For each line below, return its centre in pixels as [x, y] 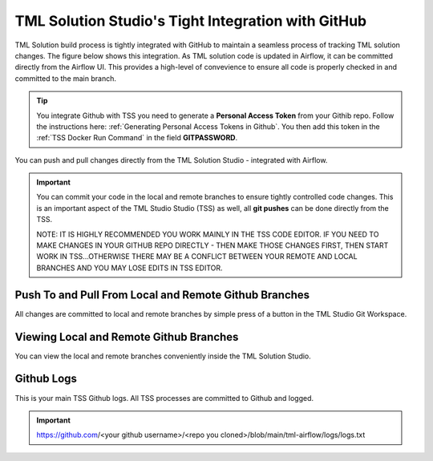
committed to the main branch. [65, 78]
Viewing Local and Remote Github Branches [127, 337]
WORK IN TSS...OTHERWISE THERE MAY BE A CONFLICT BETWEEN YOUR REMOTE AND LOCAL [197, 257]
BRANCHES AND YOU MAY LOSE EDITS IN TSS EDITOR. [130, 268]
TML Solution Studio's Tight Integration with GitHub [191, 21]
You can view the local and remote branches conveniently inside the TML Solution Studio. [163, 356]
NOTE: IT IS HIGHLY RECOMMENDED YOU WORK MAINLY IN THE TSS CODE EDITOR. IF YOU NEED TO [208, 234]
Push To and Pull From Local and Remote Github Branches [162, 295]
